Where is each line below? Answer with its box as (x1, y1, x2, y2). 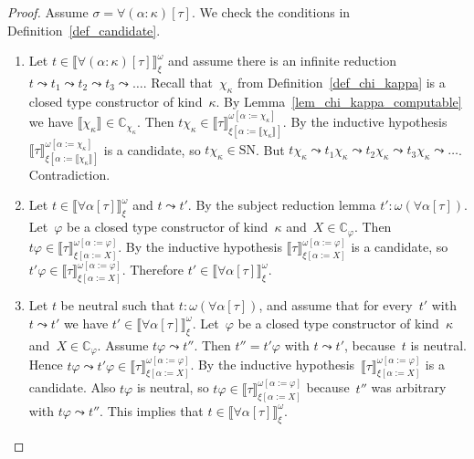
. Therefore (121, 260, 184, 279)
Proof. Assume (7, 3, 89, 21)
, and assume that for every (258, 296, 413, 315)
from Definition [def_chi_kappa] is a (237, 72, 446, 91)
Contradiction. (28, 164, 111, 183)
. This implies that (100, 401, 204, 420)
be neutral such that (60, 296, 175, 315)
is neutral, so (136, 378, 209, 397)
